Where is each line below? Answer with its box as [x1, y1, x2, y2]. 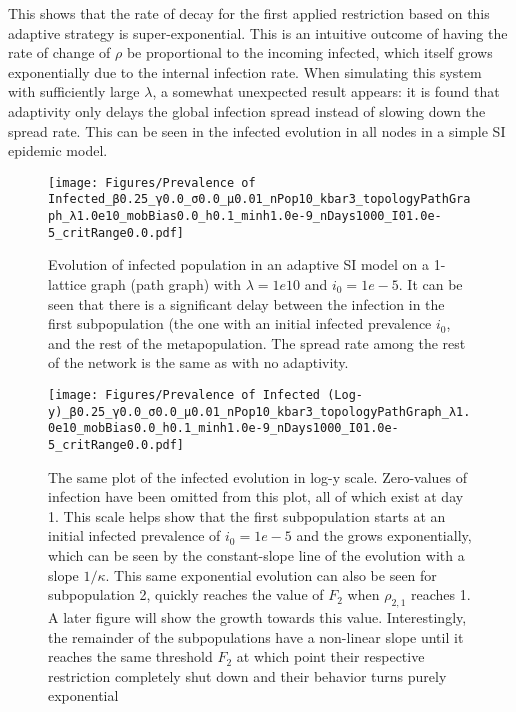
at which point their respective [236, 646, 425, 667]
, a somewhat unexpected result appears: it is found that [152, 81, 500, 102]
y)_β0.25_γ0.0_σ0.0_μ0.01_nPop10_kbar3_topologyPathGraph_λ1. [48, 404, 471, 419]
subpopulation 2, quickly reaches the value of [48, 584, 324, 605]
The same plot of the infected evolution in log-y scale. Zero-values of [48, 466, 468, 487]
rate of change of [8, 42, 111, 63]
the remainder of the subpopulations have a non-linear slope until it [48, 626, 464, 647]
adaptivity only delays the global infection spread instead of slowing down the [8, 100, 486, 121]
